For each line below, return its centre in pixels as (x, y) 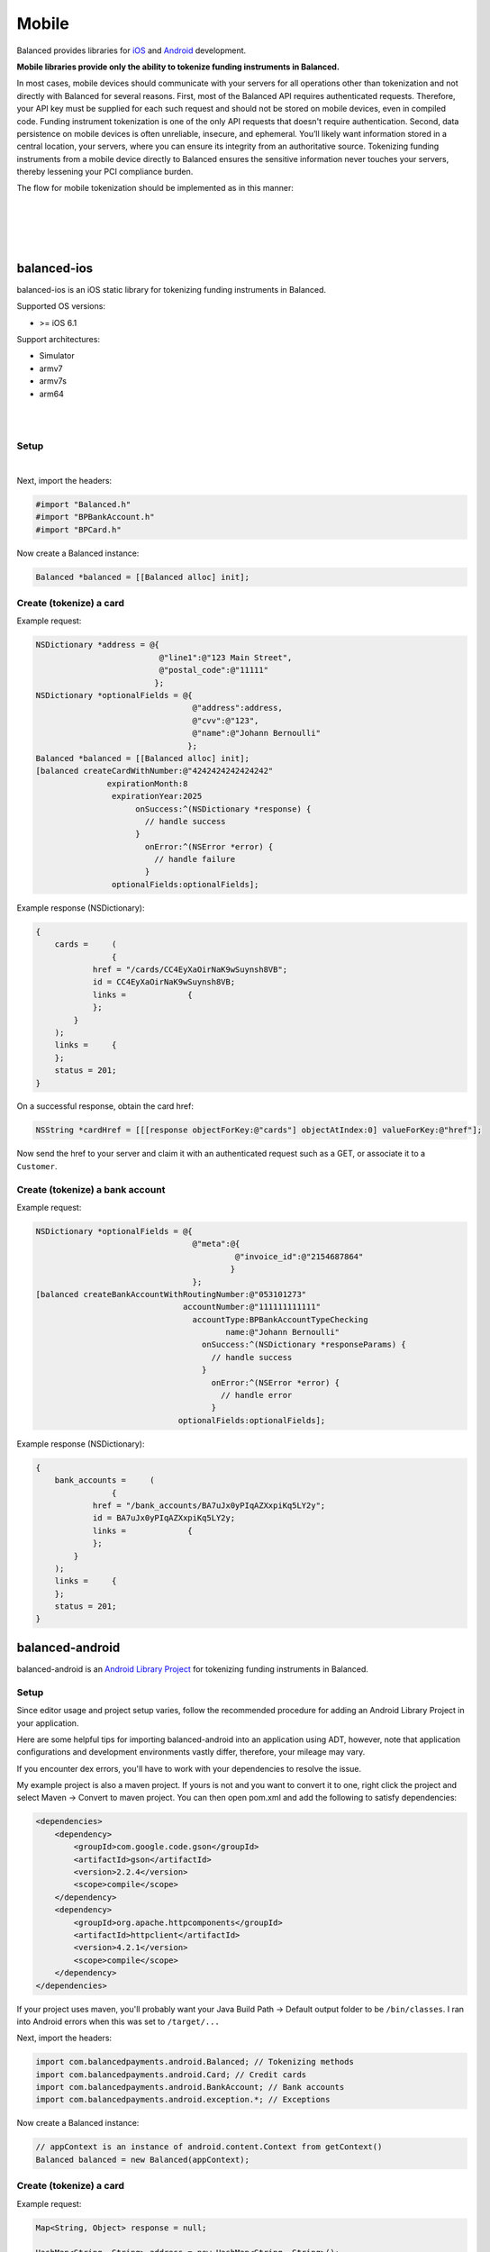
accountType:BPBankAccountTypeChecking (280, 1319)
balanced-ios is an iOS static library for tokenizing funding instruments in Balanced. (172, 289)
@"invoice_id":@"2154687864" (299, 1256)
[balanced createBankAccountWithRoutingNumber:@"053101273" (171, 1294)
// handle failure (195, 859)
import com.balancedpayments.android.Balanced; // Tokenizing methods (195, 2062)
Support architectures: (59, 340)
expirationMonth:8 (147, 783)
